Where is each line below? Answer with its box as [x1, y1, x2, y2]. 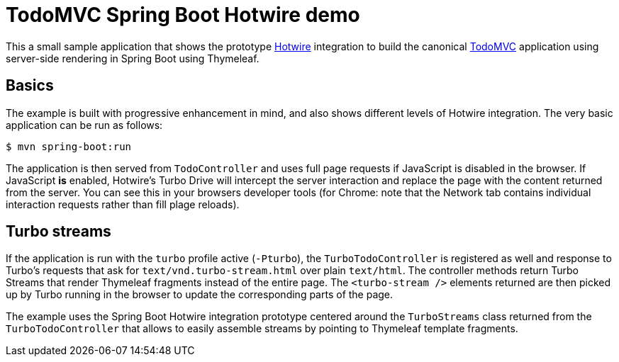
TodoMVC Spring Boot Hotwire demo [6, 3, 360, 27]
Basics [6, 77, 54, 95]
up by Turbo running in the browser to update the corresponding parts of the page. [6, 288, 394, 301]
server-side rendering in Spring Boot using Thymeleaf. [6, 52, 260, 64]
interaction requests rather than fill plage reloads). [6, 198, 240, 210]
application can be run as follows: [6, 118, 163, 131]
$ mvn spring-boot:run [6, 140, 132, 152]
